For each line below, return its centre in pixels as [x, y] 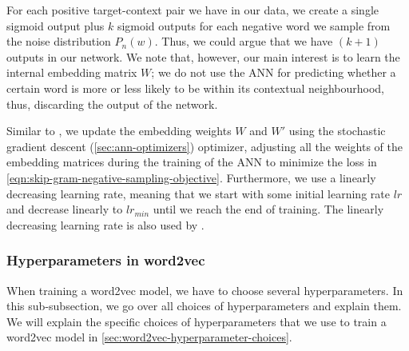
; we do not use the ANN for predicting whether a [274, 72]
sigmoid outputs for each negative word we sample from [254, 25]
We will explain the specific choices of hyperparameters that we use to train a [197, 321]
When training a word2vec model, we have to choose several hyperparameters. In [205, 290]
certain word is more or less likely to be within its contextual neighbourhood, [196, 88]
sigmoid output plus [56, 25]
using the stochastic [337, 131]
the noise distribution [59, 41]
